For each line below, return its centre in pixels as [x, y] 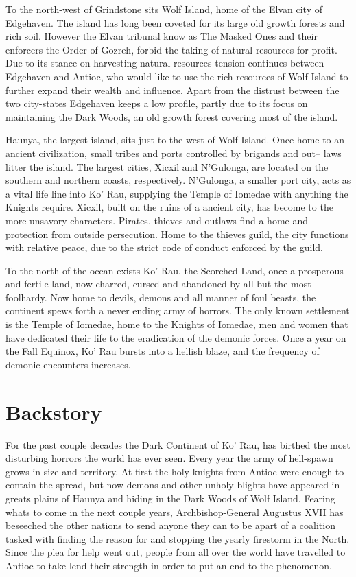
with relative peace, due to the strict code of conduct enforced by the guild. [164, 247]
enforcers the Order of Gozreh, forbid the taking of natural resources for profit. [171, 49]
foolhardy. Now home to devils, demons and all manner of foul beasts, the [161, 297]
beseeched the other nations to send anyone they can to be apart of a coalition [170, 525]
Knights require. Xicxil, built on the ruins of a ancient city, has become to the [169, 207]
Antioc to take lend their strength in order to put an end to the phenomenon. [169, 565]
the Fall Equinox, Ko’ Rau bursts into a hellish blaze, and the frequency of [163, 351]
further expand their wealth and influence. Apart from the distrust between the [173, 90]
